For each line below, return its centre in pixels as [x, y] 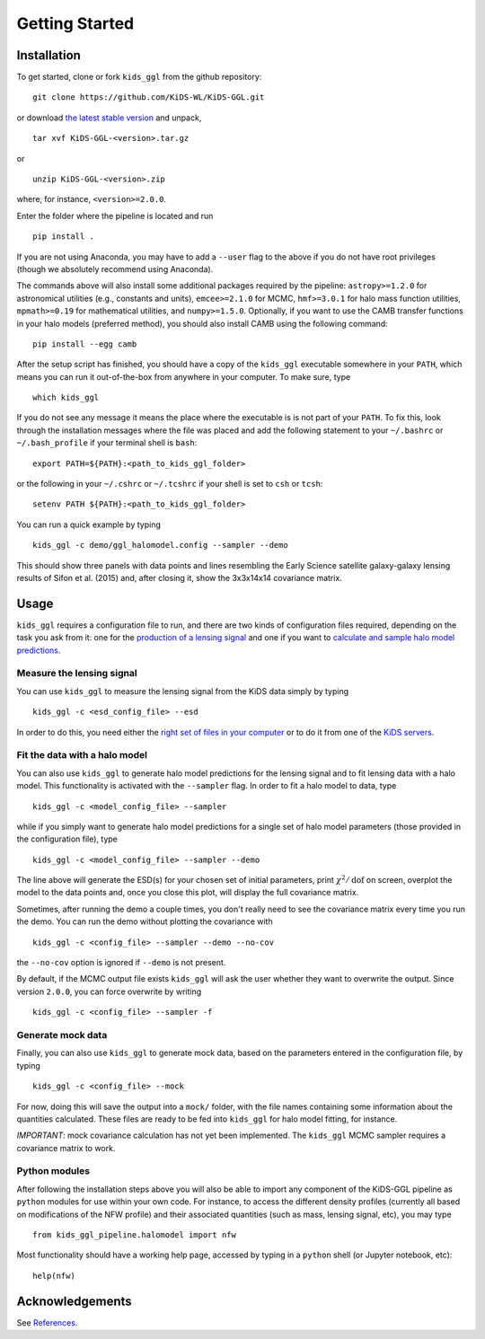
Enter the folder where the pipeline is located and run [115, 216]
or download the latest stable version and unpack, [109, 118]
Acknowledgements [74, 1301]
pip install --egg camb [85, 344]
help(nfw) [54, 1276]
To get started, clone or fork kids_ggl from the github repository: [139, 77]
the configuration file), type [67, 839]
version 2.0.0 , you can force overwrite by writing [109, 991]
